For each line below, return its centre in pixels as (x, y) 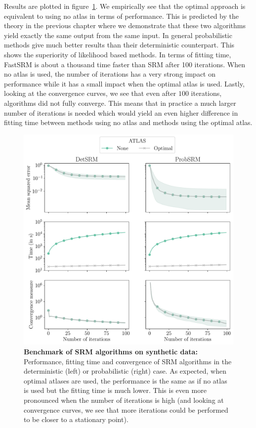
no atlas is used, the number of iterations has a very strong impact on (110, 74)
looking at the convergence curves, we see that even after (90, 93)
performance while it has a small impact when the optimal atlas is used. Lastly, (124, 83)
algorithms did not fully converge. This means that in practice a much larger (120, 103)
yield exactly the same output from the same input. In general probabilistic (118, 35)
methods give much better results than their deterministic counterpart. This (119, 45)
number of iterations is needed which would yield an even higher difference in (121, 112)
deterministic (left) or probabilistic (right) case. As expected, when (125, 371)
